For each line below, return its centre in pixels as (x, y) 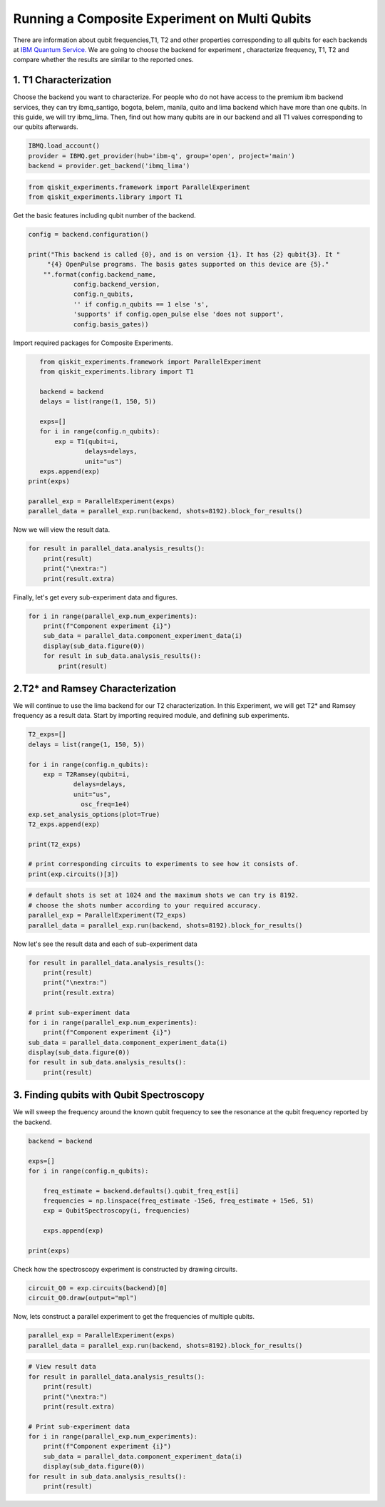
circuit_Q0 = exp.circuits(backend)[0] (98, 1288)
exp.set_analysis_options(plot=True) (94, 814)
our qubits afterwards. (46, 127)
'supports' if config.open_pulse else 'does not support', (179, 314)
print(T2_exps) (55, 844)
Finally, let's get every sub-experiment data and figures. (96, 597)
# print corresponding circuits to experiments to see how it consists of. (164, 864)
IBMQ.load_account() (64, 146)
